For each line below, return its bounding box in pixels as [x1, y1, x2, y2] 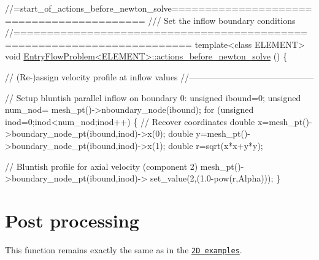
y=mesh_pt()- [196, 127, 251, 140]
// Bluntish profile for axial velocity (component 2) [5, 159, 198, 172]
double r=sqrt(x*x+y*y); [168, 139, 263, 151]
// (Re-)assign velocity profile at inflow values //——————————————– [5, 70, 314, 83]
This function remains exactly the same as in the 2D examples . [5, 243, 242, 256]
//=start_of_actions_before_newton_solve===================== [5, 2, 312, 14]
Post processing [5, 207, 139, 232]
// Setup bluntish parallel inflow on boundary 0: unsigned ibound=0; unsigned [5, 91, 301, 104]
